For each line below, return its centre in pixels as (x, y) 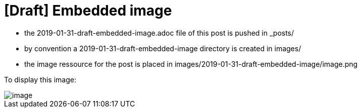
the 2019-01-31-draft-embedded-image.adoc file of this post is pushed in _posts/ (159, 33)
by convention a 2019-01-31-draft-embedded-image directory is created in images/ (163, 48)
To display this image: (40, 79)
